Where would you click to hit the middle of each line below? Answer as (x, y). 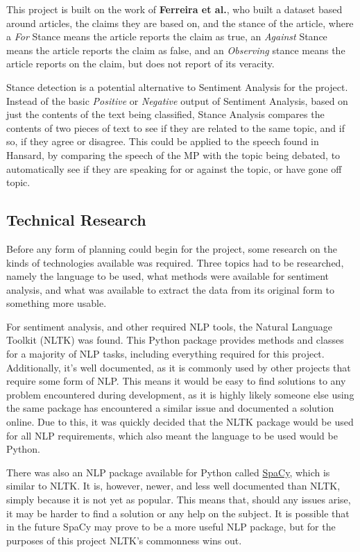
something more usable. (57, 303)
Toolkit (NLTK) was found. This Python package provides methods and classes (175, 340)
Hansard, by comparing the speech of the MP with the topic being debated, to (173, 154)
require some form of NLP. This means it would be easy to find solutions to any (176, 381)
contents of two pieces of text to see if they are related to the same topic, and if (175, 127)
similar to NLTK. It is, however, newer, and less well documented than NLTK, (173, 486)
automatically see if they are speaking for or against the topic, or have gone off (174, 168)
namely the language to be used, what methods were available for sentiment (168, 276)
